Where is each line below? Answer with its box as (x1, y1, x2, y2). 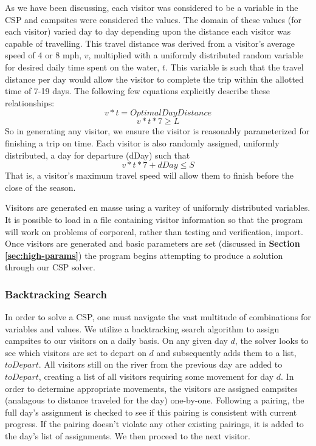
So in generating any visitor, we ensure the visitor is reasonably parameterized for (5, 125, 310, 137)
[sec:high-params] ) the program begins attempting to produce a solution (5, 249, 283, 261)
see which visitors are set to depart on (5, 346, 146, 359)
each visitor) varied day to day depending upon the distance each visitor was (5, 25, 291, 38)
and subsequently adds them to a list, (156, 346, 297, 359)
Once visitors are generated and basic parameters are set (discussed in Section (5, 237, 300, 250)
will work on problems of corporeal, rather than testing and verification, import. (5, 225, 303, 238)
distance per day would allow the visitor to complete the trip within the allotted (5, 72, 304, 85)
